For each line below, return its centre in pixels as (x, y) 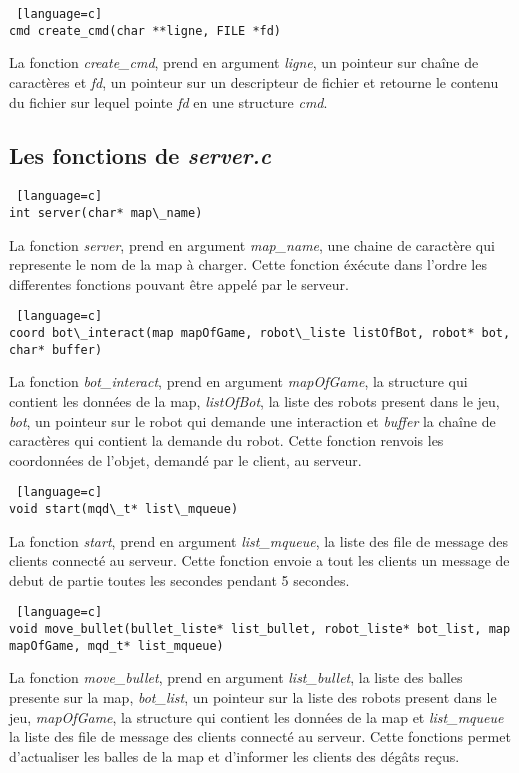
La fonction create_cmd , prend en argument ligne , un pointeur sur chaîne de (244, 62)
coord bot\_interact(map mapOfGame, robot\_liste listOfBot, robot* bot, (260, 333)
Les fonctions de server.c (140, 155)
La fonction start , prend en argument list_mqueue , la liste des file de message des (259, 540)
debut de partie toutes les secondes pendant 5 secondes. (179, 579)
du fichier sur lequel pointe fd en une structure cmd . (168, 101)
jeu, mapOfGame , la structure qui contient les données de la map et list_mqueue (256, 716)
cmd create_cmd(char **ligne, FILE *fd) (145, 30)
